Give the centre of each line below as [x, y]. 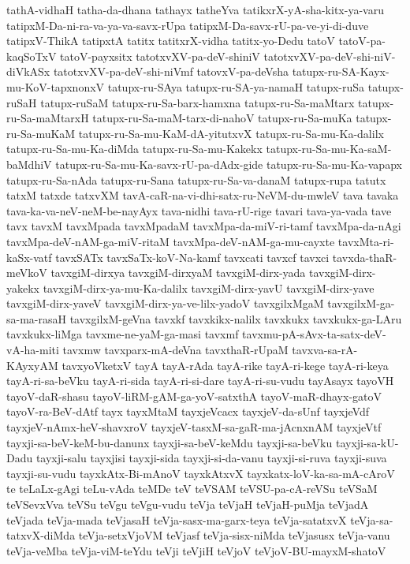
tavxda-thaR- [365, 257]
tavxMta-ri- [366, 241]
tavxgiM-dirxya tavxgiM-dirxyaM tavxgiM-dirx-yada [178, 273]
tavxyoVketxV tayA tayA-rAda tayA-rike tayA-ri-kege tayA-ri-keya [225, 365]
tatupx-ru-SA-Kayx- [341, 71]
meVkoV [27, 273]
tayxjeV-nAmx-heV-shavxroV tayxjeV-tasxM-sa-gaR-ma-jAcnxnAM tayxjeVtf [194, 427]
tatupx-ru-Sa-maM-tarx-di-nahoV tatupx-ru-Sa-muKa [222, 118]
